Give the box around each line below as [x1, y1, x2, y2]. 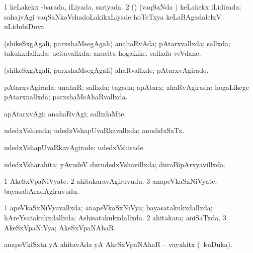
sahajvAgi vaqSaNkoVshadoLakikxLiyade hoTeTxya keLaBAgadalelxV [4, 11, 222, 22]
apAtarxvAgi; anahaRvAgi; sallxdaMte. [4, 108, 126, 118]
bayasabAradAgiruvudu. [4, 185, 79, 196]
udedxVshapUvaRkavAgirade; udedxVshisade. [4, 142, 145, 152]
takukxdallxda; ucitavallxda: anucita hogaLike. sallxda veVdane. [4, 48, 201, 58]
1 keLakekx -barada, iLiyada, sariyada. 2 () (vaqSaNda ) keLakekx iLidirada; [4, 2, 241, 12]
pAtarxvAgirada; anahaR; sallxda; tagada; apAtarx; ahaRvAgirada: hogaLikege [4, 81, 249, 92]
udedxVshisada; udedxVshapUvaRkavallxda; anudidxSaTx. [4, 125, 185, 136]
